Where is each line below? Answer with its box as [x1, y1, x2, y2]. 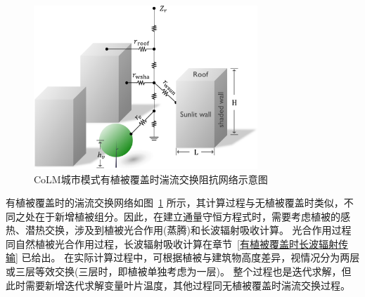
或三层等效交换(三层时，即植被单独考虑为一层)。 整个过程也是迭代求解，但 [6, 264, 352, 279]
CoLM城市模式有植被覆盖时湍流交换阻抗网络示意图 [34, 171, 268, 186]
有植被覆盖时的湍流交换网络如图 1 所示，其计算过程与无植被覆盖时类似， [6, 195, 344, 210]
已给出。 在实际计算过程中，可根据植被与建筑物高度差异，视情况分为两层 [21, 250, 360, 265]
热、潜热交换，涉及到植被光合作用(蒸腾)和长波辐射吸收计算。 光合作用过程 [6, 223, 352, 237]
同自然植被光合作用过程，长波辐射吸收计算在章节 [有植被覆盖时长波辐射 [6, 236, 338, 251]
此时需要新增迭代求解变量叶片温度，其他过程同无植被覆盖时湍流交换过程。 [6, 277, 350, 292]
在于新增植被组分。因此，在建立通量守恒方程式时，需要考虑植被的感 [34, 209, 350, 223]
